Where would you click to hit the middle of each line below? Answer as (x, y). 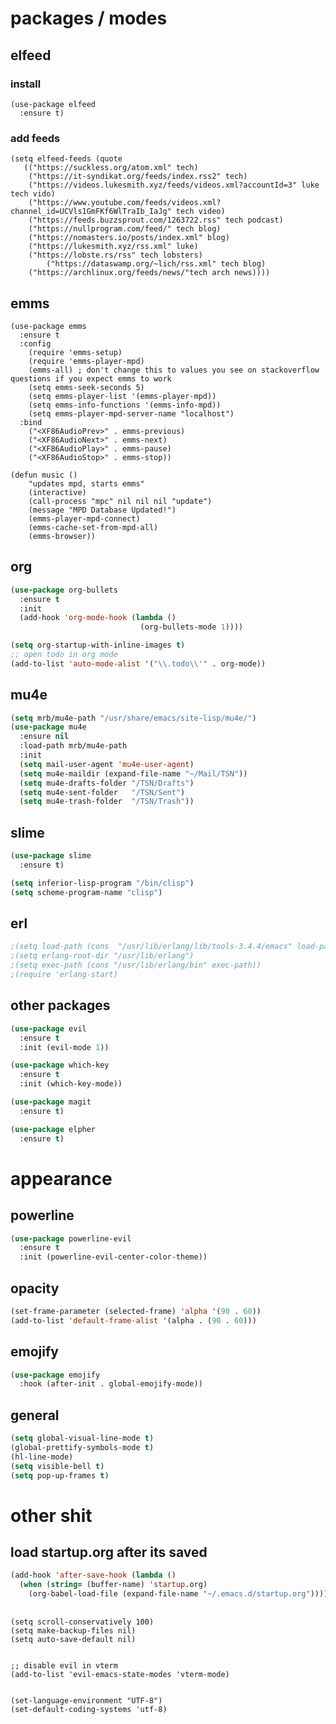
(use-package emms (48, 326)
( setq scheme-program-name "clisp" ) (86, 892)
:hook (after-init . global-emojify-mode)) (111, 1384)
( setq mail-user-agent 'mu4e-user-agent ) (107, 764)
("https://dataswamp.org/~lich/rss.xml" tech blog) (156, 264)
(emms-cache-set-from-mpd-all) (93, 527)
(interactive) (57, 492)
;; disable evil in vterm (64, 1665)
